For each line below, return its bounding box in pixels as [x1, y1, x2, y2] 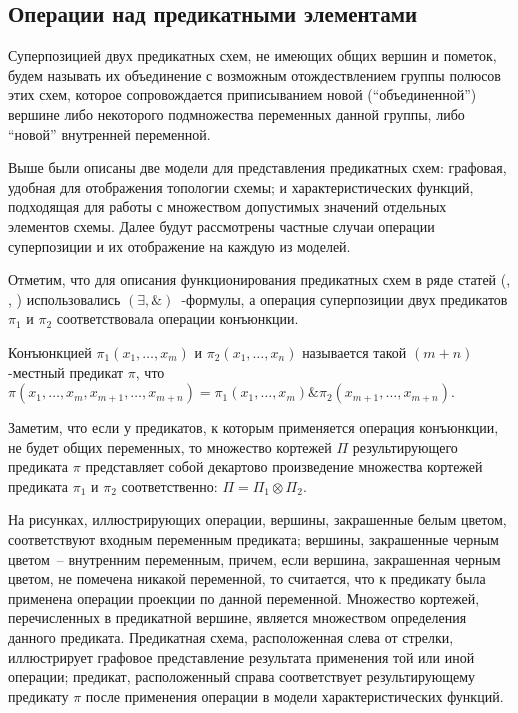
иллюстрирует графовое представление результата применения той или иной [8, 646, 475, 667]
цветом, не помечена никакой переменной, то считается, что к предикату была [8, 568, 486, 589]
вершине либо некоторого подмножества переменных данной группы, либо [8, 103, 465, 124]
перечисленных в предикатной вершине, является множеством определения [8, 607, 467, 628]
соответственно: [121, 475, 218, 496]
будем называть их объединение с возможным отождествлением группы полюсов [8, 64, 501, 85]
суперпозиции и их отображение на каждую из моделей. [8, 235, 351, 256]
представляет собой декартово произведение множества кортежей [85, 456, 483, 477]
